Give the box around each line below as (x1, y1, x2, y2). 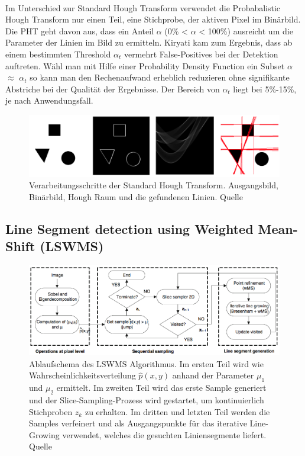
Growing (29, 428, 60, 441)
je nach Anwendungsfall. (5, 94, 93, 107)
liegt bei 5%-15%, (233, 82, 297, 95)
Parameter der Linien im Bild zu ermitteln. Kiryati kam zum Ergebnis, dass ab (5, 36, 293, 49)
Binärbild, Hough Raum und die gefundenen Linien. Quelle (29, 190, 243, 203)
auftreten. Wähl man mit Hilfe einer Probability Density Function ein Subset (5, 59, 285, 72)
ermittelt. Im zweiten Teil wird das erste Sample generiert (56, 381, 267, 394)
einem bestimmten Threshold (5, 47, 111, 60)
